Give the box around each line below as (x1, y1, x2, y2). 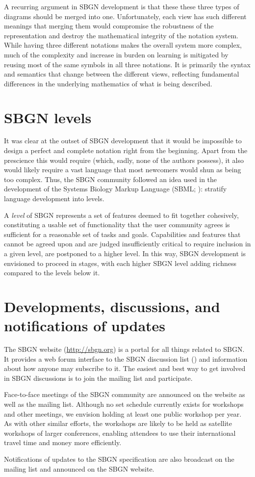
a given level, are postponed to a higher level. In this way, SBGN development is (4, 248, 246, 258)
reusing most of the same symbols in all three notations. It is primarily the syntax (4, 59, 251, 69)
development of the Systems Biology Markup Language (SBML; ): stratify (4, 184, 227, 194)
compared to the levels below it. (4, 267, 100, 278)
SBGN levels (4, 107, 92, 127)
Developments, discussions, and (4, 296, 220, 316)
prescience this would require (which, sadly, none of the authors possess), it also (4, 155, 244, 165)
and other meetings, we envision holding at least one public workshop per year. (4, 408, 242, 419)
